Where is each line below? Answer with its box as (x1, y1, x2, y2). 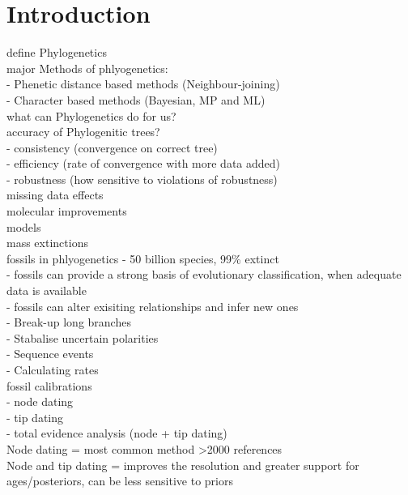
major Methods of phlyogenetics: (6, 59, 168, 76)
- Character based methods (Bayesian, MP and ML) (6, 91, 266, 108)
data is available (6, 282, 87, 299)
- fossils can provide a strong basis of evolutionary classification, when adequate (6, 266, 402, 283)
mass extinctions (6, 234, 88, 251)
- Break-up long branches (6, 314, 131, 331)
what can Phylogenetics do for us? (6, 107, 176, 124)
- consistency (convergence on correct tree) (6, 139, 218, 156)
